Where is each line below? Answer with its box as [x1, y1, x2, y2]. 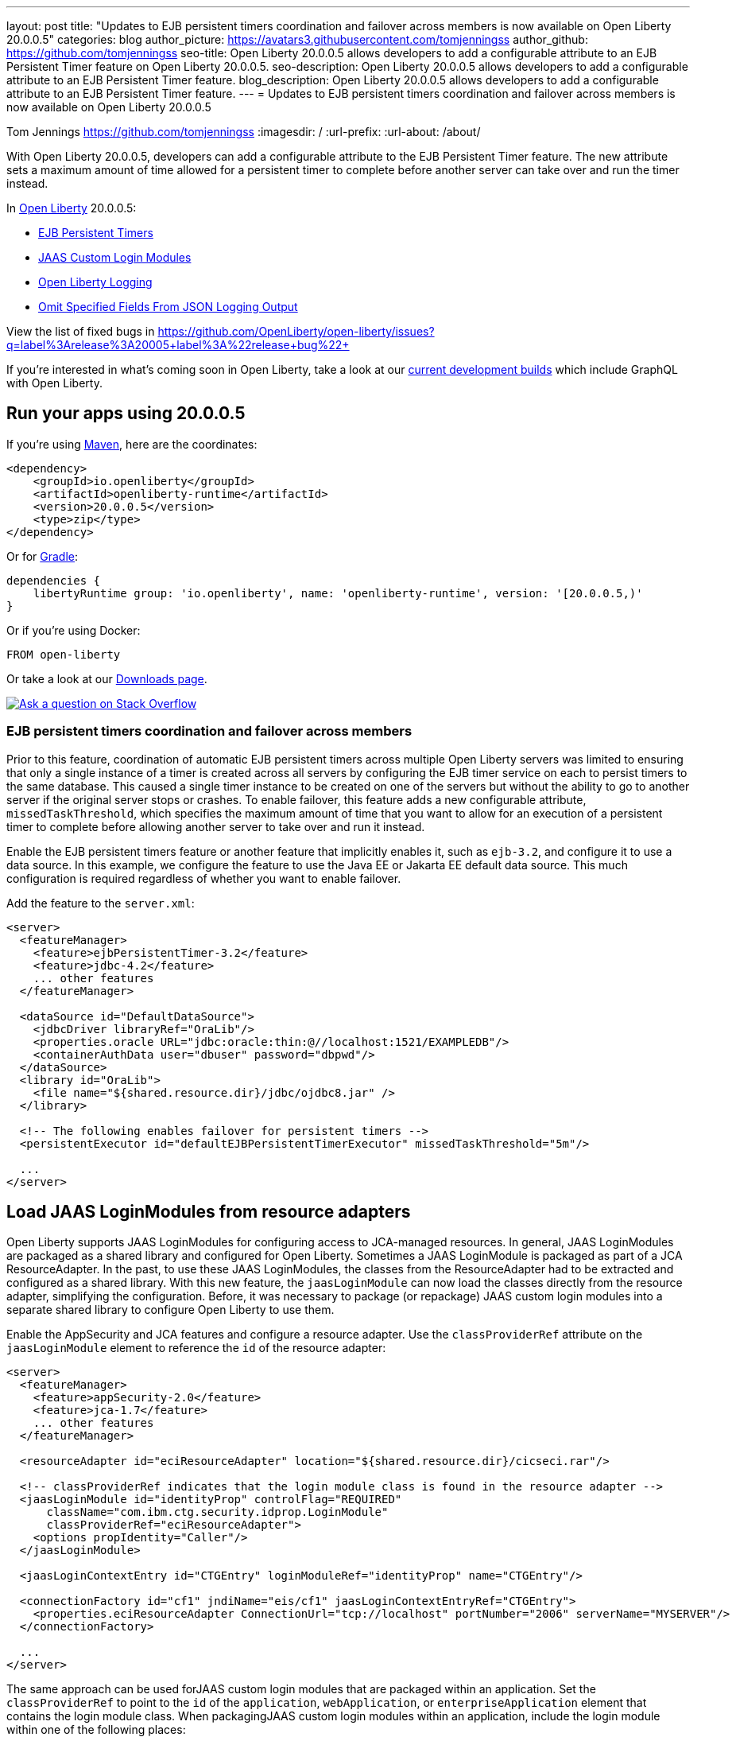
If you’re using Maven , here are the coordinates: [6, 437, 258, 451]
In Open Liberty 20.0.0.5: [6, 201, 137, 215]
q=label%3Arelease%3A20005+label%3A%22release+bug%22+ [6, 338, 350, 352]
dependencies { [6, 573, 101, 587]
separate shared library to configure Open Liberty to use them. [6, 1303, 335, 1317]
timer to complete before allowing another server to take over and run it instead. [6, 819, 425, 834]
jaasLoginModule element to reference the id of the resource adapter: [6, 1341, 386, 1355]
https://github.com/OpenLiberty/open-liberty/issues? [157, 324, 435, 338]
